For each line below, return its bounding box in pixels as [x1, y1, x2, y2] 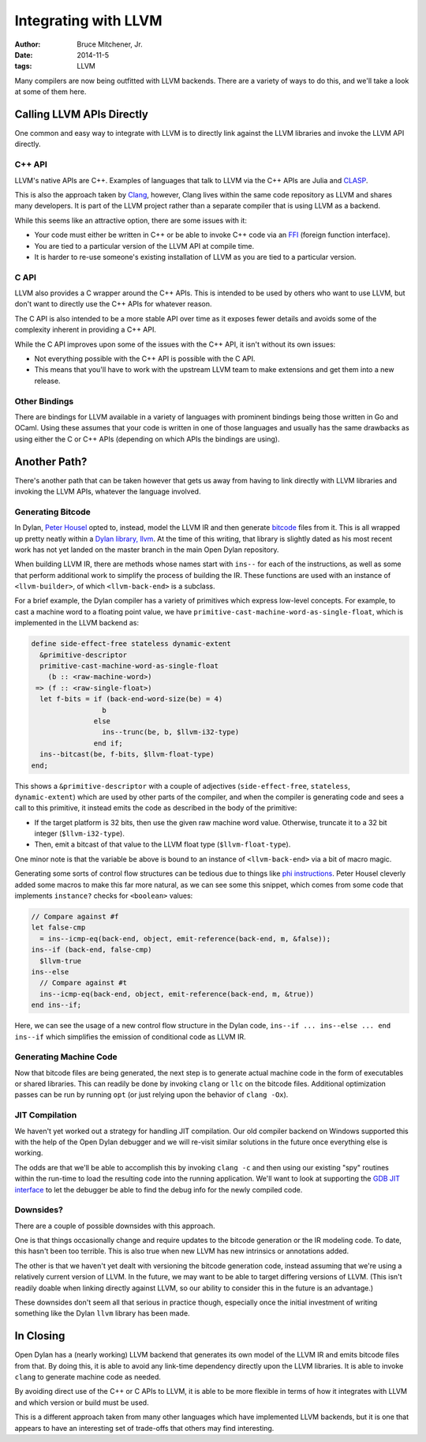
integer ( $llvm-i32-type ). [34, 829, 125, 839]
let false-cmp [31, 923, 86, 932]
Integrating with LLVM [14, 12, 163, 29]
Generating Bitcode [14, 506, 91, 517]
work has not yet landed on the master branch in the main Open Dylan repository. [14, 545, 279, 554]
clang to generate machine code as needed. [14, 1373, 162, 1382]
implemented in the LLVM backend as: [14, 618, 140, 628]
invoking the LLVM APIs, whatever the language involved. [14, 486, 201, 496]
